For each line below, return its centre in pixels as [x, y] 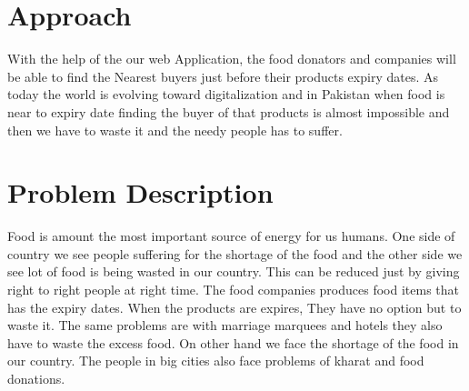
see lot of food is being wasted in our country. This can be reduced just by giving [234, 271]
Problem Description [140, 192]
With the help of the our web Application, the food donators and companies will [232, 59]
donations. [36, 378]
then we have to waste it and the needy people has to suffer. [175, 130]
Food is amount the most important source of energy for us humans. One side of [231, 236]
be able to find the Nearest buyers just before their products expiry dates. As [223, 76]
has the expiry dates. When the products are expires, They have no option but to [234, 307]
